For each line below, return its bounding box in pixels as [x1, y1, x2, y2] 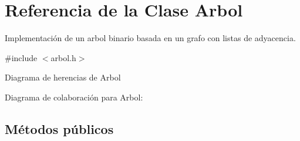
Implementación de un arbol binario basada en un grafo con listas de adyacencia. [5, 32, 296, 44]
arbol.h [50, 51, 76, 63]
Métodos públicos [5, 119, 114, 137]
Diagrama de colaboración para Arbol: [5, 90, 143, 103]
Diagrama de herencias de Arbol [5, 71, 121, 83]
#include [5, 51, 38, 63]
